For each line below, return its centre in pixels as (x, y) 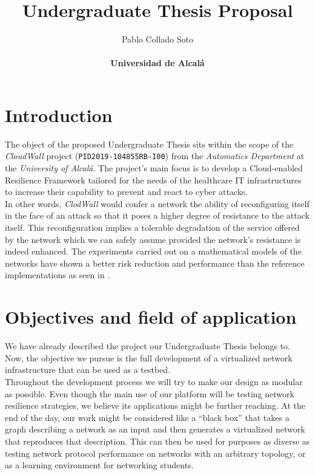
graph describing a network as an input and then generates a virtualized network (155, 429)
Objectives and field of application (151, 317)
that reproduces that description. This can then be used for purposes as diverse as (157, 441)
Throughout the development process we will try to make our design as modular (154, 381)
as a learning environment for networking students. (99, 465)
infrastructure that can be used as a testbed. (88, 370)
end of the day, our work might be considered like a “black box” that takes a (147, 417)
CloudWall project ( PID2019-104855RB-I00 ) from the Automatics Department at (155, 156)
